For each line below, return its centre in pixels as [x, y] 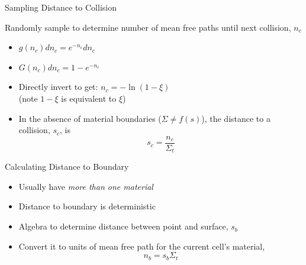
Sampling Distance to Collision [61, 7]
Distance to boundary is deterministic [87, 206]
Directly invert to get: [58, 87]
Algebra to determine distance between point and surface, [123, 226]
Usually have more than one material [86, 186]
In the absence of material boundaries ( [90, 118]
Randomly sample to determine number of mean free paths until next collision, [148, 27]
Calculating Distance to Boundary [67, 167]
